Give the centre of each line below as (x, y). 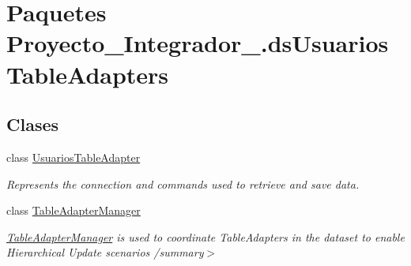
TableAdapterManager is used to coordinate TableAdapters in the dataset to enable (205, 236)
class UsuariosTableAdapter (74, 157)
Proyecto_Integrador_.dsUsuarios (198, 43)
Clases (33, 124)
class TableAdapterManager (74, 210)
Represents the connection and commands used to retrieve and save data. (183, 184)
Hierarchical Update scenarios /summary (105, 252)
